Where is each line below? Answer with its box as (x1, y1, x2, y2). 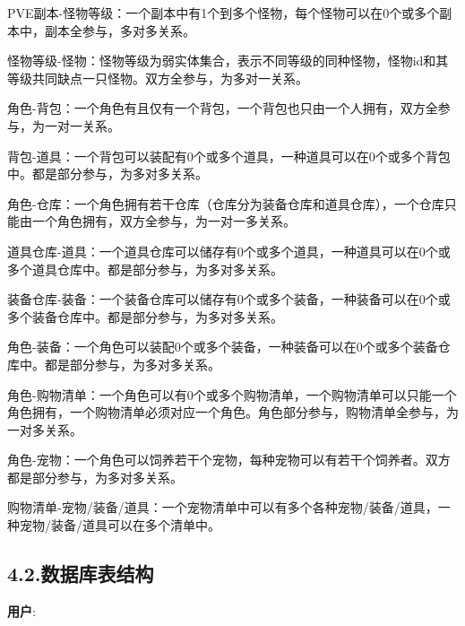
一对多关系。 (7, 420, 82, 439)
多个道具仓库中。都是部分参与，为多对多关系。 (7, 259, 283, 278)
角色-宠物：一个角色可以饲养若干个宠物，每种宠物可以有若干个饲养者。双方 (7, 450, 451, 469)
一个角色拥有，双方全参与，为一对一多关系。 (31, 212, 296, 230)
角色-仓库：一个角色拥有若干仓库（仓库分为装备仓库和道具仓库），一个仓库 (7, 194, 444, 213)
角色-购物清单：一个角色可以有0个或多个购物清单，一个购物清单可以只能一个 (7, 385, 457, 404)
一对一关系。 (44, 116, 120, 135)
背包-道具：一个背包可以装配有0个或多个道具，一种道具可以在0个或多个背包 (7, 146, 451, 165)
